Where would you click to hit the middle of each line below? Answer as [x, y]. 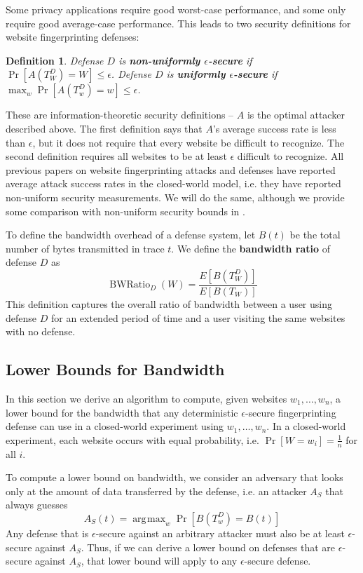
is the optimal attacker [296, 115]
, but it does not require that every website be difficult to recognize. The [189, 142]
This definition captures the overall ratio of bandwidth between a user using [169, 303]
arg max [149, 519]
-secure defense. [278, 561]
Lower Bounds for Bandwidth [115, 369]
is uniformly [196, 74]
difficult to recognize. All [290, 156]
